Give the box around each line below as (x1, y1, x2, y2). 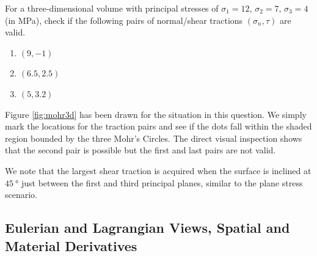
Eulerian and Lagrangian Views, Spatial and (5, 218, 290, 237)
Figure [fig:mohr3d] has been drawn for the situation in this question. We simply (5, 108, 307, 120)
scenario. (5, 188, 38, 201)
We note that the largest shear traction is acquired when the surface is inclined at (5, 164, 312, 177)
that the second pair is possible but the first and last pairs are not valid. (5, 144, 276, 156)
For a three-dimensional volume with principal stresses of (5, 2, 219, 14)
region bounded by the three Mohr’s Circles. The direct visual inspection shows (5, 131, 302, 144)
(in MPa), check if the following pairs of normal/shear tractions (5, 13, 243, 26)
